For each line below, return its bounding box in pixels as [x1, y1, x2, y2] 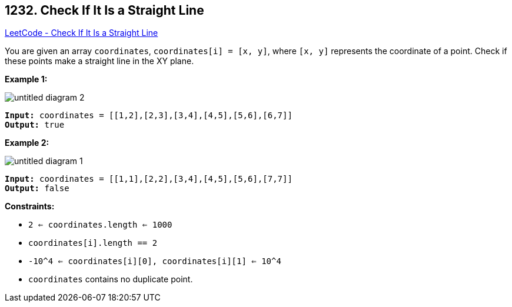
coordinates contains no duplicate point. [28, 274, 193, 285]
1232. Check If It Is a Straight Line [5, 3, 204, 18]
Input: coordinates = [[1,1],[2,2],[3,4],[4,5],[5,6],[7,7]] [5, 174, 292, 184]
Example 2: [5, 138, 49, 148]
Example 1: [5, 74, 48, 85]
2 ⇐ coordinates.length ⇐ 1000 [28, 220, 172, 230]
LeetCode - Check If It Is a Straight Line [5, 28, 158, 38]
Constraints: [5, 201, 55, 212]
